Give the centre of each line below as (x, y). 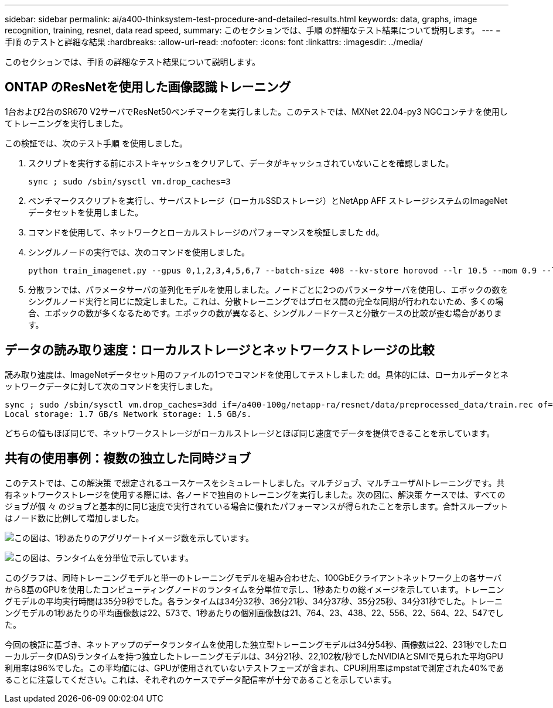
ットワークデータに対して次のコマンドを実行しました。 (111, 386)
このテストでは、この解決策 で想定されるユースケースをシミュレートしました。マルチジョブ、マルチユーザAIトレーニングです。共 (255, 483)
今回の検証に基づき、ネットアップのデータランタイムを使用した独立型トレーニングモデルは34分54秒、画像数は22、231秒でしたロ (256, 644)
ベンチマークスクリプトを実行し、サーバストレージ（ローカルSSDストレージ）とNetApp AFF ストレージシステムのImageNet (268, 200)
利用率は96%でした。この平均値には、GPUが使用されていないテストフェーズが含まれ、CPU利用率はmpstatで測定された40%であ (255, 668)
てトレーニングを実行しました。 (66, 123)
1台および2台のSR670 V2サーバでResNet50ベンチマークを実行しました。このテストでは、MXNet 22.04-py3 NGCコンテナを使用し (256, 111)
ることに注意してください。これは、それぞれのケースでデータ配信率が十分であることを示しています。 (201, 679)
